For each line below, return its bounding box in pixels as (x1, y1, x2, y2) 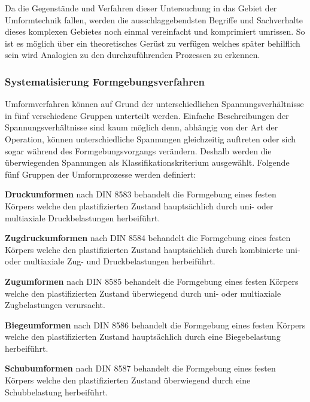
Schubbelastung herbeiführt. (5, 385, 108, 398)
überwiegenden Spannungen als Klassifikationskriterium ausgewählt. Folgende (5, 156, 290, 169)
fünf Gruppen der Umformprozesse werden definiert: (5, 167, 196, 180)
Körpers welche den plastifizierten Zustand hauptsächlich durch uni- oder (5, 199, 273, 212)
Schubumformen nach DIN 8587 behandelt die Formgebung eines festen (5, 362, 276, 374)
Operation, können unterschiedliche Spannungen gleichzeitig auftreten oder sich (5, 132, 296, 145)
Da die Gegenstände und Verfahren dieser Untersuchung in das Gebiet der (5, 2, 277, 14)
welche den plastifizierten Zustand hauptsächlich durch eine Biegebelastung (5, 330, 281, 343)
